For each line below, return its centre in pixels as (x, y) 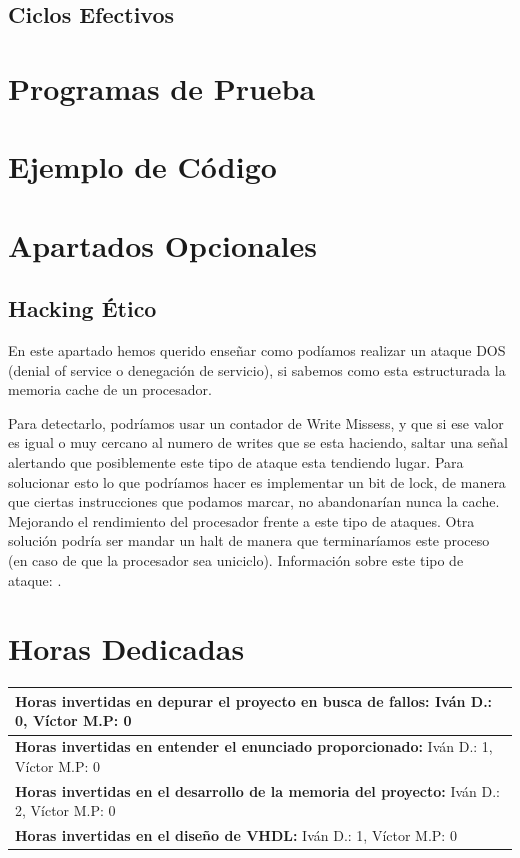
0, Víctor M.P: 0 (73, 720)
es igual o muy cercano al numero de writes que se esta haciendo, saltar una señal (258, 442)
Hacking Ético (82, 308)
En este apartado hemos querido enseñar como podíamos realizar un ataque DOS (257, 350)
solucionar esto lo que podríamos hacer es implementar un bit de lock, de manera (257, 481)
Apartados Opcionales (163, 244)
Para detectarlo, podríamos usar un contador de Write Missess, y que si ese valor (256, 422)
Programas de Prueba (162, 87)
